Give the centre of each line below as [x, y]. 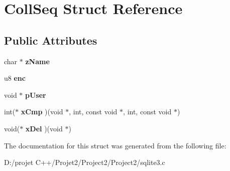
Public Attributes [51, 40]
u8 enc [15, 78]
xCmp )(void [42, 112]
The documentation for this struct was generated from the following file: [115, 145]
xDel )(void [44, 128]
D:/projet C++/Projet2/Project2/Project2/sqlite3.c [85, 162]
